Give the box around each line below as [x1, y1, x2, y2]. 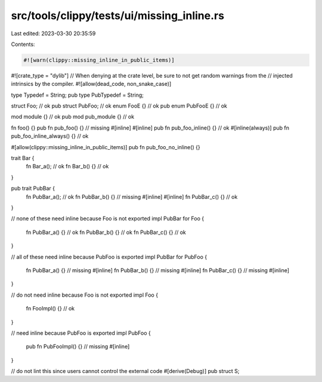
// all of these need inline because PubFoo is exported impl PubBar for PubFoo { [11, 253, 208, 260]
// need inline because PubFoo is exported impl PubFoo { [11, 329, 151, 337]
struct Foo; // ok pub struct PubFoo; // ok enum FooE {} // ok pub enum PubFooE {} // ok [11, 102, 228, 110]
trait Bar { [11, 155, 35, 162]
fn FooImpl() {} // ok [26, 305, 75, 312]
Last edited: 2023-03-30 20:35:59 [11, 30, 96, 37]
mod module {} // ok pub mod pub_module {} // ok [11, 113, 134, 121]
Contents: [11, 41, 35, 48]
